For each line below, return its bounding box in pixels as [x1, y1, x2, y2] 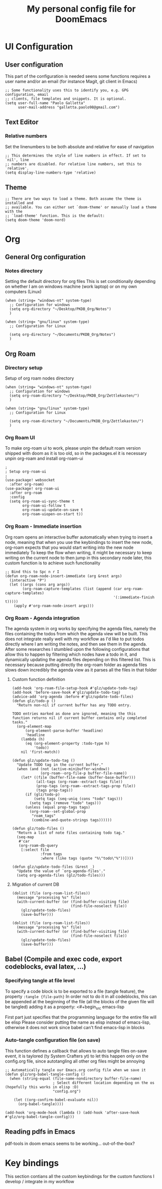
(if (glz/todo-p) [25, 792, 60, 797]
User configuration [5, 60, 63, 69]
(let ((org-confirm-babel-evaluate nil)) [14, 1097, 98, 1102]
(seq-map [16, 835, 34, 839]
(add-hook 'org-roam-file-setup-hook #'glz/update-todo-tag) [12, 685, 138, 691]
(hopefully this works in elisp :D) [5, 1084, 79, 1089]
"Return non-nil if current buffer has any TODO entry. [16, 702, 132, 708]
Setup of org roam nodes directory [5, 375, 74, 381]
